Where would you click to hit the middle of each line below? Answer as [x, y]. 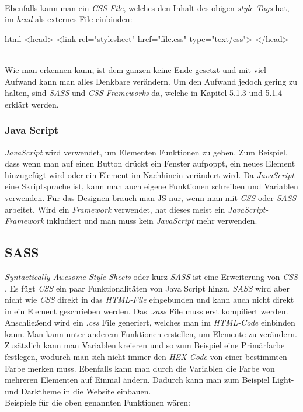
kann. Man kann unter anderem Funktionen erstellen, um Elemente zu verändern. [151, 333]
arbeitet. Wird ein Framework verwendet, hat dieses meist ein [115, 209]
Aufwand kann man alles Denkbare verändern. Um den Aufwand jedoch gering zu [151, 81]
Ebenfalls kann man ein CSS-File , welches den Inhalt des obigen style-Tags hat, [147, 7]
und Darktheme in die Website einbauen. [78, 391]
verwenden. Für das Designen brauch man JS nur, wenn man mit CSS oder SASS [151, 197]
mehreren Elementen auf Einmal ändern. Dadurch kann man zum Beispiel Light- [149, 380]
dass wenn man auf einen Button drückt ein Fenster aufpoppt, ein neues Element [150, 163]
